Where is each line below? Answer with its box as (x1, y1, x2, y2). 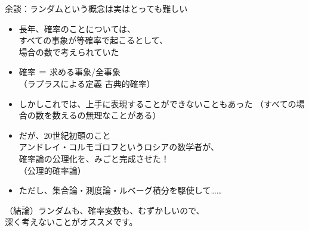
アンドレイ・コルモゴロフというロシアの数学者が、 (18, 141, 219, 153)
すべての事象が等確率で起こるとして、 (18, 34, 168, 46)
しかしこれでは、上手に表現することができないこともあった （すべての (18, 97, 296, 110)
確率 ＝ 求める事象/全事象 (18, 65, 121, 78)
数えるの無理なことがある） (52, 109, 161, 121)
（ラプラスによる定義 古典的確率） (18, 77, 155, 89)
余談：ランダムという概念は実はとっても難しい (5, 2, 188, 14)
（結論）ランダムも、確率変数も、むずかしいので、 (5, 204, 205, 216)
